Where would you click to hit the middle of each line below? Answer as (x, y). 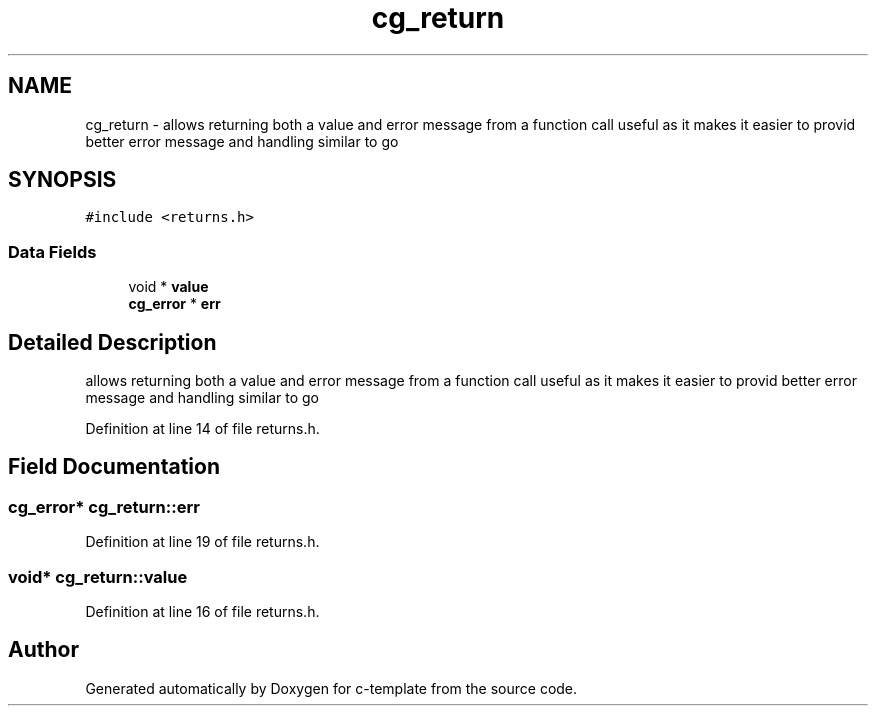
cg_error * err (174, 304)
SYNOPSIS (62, 180)
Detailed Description (112, 342)
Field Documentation (114, 467)
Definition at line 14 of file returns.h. (202, 429)
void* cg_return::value (98, 576)
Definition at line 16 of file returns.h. (202, 611)
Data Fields (52, 251)
